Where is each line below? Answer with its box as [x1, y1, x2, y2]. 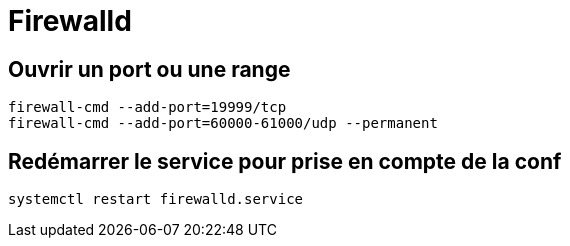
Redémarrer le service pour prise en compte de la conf [8, 148, 562, 174]
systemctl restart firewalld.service [8, 191, 304, 208]
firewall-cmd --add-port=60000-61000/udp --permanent [8, 115, 438, 132]
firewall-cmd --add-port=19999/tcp [8, 99, 287, 116]
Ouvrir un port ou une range [8, 56, 291, 82]
